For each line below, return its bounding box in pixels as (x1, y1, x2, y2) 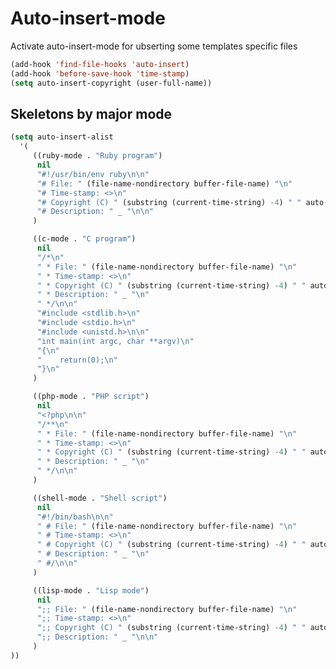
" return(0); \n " (36, 355, 118, 365)
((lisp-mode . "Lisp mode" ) (32, 585, 150, 596)
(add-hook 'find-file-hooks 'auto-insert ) (10, 59, 190, 69)
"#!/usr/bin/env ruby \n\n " (36, 169, 150, 179)
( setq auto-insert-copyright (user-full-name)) (10, 78, 213, 88)
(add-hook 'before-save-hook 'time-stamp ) (10, 68, 190, 79)
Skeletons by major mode (10, 105, 173, 122)
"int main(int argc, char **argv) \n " (36, 336, 195, 346)
